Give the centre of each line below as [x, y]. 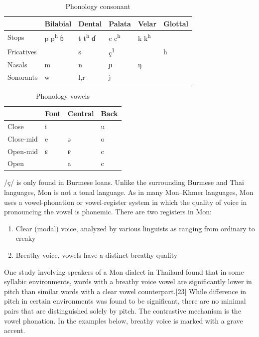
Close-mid [23, 138]
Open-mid [23, 151]
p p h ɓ [54, 37]
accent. [15, 330]
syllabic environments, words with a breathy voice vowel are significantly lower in [128, 281]
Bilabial [58, 23]
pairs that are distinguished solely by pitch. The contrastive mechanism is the [123, 310]
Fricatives [22, 51]
